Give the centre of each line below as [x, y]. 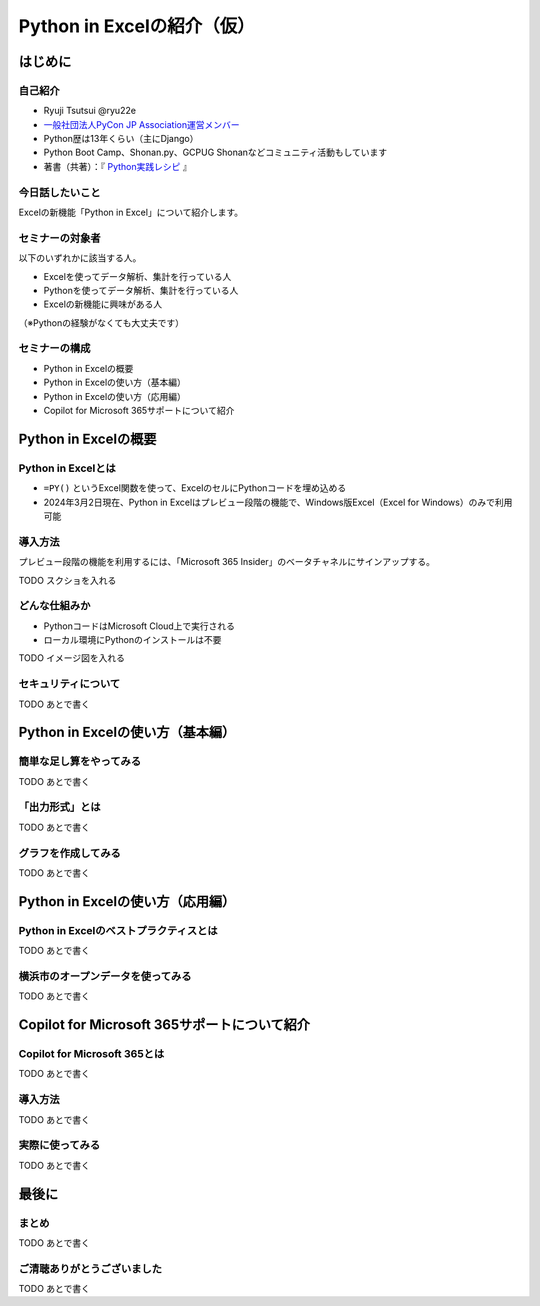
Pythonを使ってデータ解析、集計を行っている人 [141, 290]
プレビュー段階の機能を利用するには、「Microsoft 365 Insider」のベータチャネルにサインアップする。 [226, 562]
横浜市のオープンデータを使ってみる [105, 976]
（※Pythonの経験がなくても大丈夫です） [101, 322]
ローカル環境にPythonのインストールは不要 [132, 640]
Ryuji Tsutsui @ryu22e [90, 111]
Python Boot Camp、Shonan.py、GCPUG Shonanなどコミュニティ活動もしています [215, 152]
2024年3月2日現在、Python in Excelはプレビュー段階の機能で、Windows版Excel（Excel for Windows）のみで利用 [278, 502]
